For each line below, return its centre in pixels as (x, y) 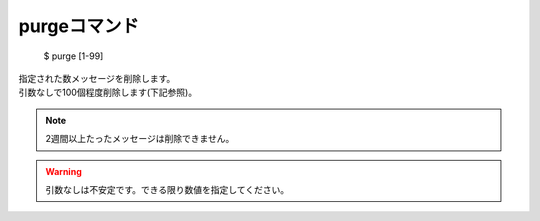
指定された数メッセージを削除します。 (97, 78)
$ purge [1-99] (73, 56)
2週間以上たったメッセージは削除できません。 (140, 139)
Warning (63, 171)
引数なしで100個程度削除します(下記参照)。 (108, 92)
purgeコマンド (79, 26)
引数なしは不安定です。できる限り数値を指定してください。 (167, 189)
